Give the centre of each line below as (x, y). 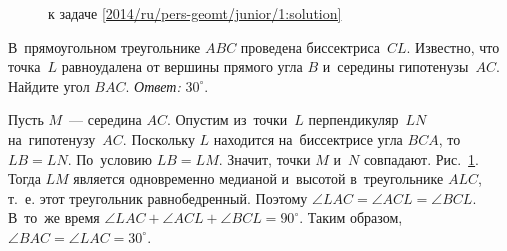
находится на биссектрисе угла (308, 138)
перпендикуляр (353, 119)
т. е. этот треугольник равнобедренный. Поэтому (158, 197)
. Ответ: (153, 85)
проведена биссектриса (310, 46)
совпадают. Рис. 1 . (421, 158)
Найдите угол (49, 85)
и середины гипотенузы (395, 66)
